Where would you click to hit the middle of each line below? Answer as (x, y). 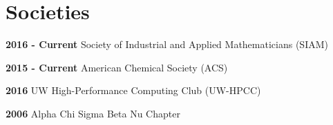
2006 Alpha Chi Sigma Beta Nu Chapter (93, 113)
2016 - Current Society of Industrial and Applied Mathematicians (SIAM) (167, 44)
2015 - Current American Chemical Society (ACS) (117, 67)
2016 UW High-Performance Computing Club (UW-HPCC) (133, 90)
